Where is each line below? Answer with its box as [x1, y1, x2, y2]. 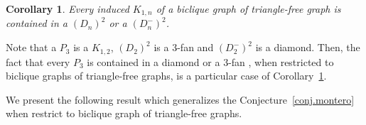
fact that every [6, 54, 70, 69]
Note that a [6, 40, 57, 55]
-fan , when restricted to [228, 54, 334, 69]
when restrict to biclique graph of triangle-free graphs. [6, 106, 242, 121]
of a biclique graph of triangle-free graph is [156, 1, 341, 16]
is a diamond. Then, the [255, 40, 360, 55]
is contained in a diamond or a [87, 54, 220, 69]
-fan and [177, 40, 214, 55]
